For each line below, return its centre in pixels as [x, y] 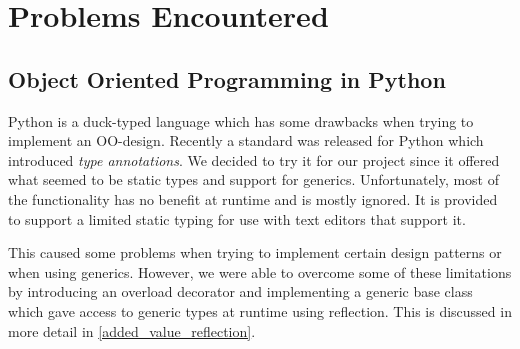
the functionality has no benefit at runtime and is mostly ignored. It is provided [253, 198]
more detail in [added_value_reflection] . [132, 330]
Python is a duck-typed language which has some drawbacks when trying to [241, 120]
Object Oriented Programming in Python [227, 78]
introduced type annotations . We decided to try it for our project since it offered [254, 159]
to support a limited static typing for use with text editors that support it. [237, 218]
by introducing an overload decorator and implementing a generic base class [240, 291]
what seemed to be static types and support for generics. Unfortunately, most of [254, 179]
